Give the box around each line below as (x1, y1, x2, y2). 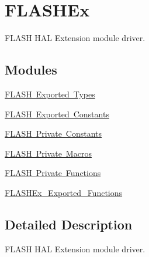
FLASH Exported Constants (5, 107, 109, 120)
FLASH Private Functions (5, 167, 101, 179)
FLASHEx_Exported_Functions (5, 186, 123, 198)
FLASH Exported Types (5, 87, 95, 100)
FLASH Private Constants (5, 127, 102, 140)
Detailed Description (5, 215, 133, 233)
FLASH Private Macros (5, 147, 92, 159)
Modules (5, 60, 57, 79)
